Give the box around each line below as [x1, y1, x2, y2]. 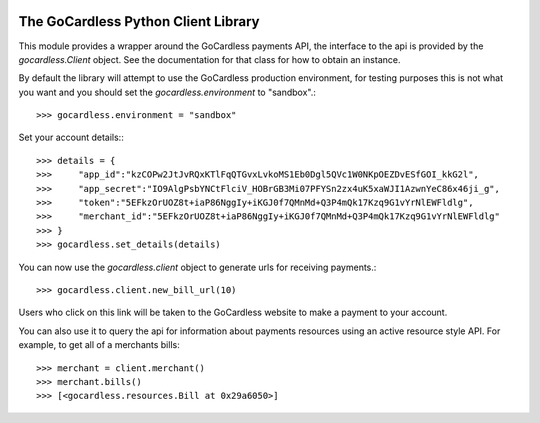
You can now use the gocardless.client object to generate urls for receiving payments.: [18, 261, 377, 273]
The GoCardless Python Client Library [18, 13, 260, 30]
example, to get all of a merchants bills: [18, 339, 180, 351]
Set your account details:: [18, 131, 124, 144]
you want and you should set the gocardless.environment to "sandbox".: [18, 86, 317, 98]
